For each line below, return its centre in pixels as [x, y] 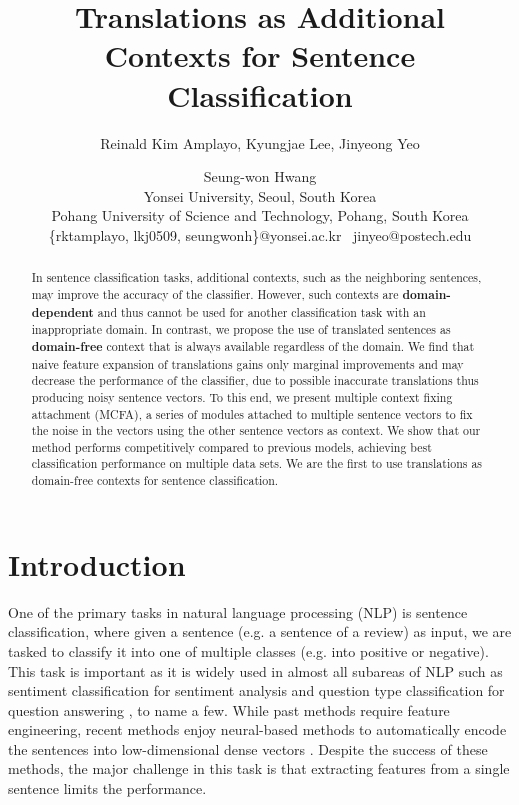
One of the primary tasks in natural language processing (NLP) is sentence [238, 611]
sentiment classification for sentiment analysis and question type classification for [256, 690]
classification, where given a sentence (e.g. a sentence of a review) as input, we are [260, 631]
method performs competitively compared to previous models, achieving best [231, 446]
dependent [62, 312]
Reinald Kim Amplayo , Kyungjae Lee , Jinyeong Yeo [260, 142]
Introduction [97, 563]
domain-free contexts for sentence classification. [155, 480]
